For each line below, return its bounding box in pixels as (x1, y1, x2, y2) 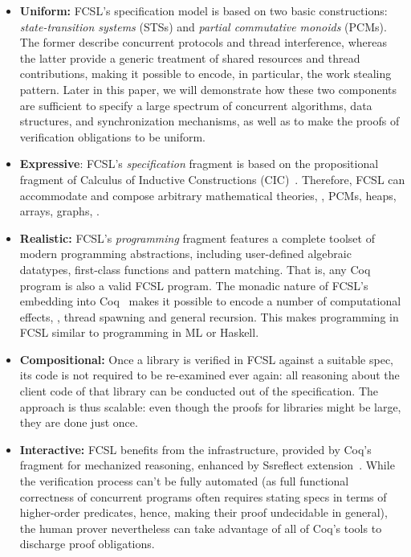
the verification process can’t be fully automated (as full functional (19, 473, 349, 489)
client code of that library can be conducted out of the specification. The (19, 383, 379, 399)
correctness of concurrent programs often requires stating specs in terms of (19, 488, 387, 505)
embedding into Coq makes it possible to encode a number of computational (19, 293, 401, 309)
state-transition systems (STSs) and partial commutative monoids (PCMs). (19, 18, 387, 35)
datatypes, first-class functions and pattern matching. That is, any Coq (19, 260, 371, 277)
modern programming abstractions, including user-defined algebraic (19, 245, 352, 262)
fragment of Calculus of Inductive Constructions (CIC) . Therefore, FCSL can (19, 170, 405, 187)
